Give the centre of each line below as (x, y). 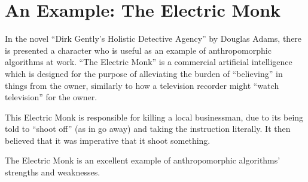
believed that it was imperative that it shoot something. (108, 140)
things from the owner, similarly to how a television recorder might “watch (142, 85)
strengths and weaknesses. (53, 172)
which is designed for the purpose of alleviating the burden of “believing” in (144, 73)
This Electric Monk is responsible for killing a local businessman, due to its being (154, 117)
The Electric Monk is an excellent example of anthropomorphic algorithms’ (143, 160)
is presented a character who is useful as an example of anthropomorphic (138, 50)
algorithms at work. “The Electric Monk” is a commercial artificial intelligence (149, 62)
